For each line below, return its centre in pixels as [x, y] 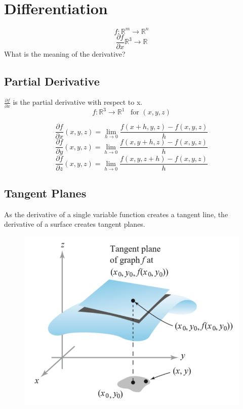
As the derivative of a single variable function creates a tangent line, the [116, 214]
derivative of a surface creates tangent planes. [75, 224]
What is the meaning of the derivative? [65, 53]
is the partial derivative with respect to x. [78, 102]
